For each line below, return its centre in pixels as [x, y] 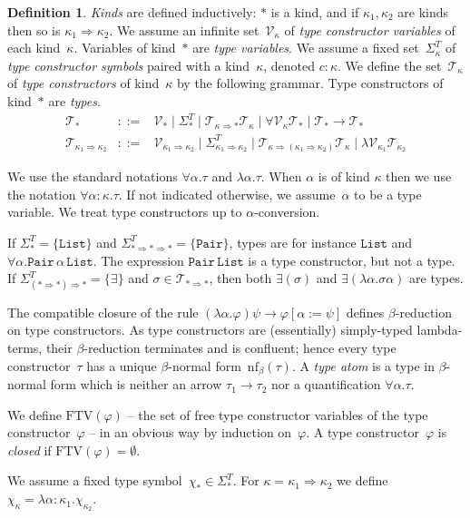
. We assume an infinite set [184, 29]
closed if [29, 450]
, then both [240, 278]
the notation [42, 194]
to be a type [388, 194]
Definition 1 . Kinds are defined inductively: [132, 12]
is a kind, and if [315, 12]
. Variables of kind [125, 48]
